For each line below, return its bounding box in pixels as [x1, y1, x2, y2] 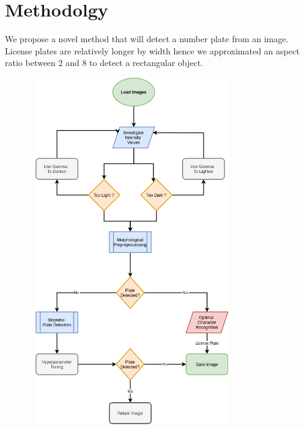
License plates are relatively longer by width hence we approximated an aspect [5, 44, 300, 57]
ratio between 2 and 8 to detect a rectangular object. [5, 56, 204, 69]
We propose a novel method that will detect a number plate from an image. [5, 32, 289, 45]
